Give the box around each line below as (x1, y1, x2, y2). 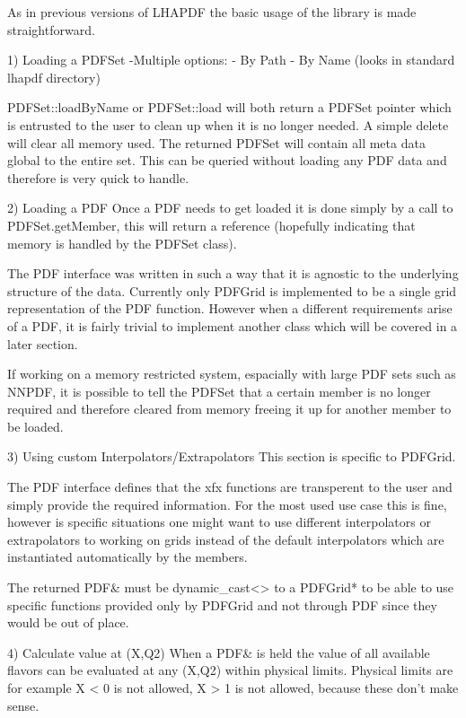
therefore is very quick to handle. (7, 168, 189, 187)
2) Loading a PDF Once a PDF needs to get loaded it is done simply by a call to (7, 198, 453, 217)
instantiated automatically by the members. (7, 547, 248, 566)
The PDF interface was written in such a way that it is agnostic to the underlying (7, 264, 459, 283)
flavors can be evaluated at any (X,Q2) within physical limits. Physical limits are (7, 661, 453, 679)
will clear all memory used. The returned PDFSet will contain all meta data (7, 133, 426, 152)
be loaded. (7, 416, 64, 435)
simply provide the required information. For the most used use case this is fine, (7, 495, 447, 513)
